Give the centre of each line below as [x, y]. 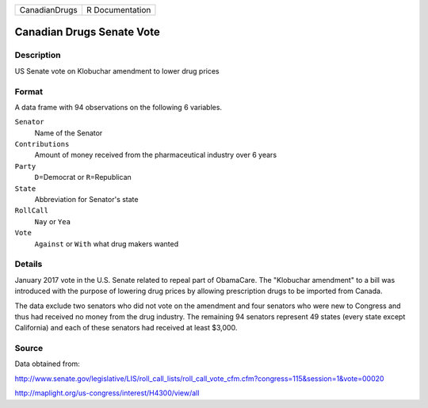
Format [29, 91]
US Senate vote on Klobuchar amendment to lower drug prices [117, 71]
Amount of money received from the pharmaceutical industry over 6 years [156, 155]
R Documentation [118, 10]
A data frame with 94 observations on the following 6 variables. [118, 107]
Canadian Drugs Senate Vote [87, 32]
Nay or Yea [53, 221]
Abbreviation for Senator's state [86, 200]
